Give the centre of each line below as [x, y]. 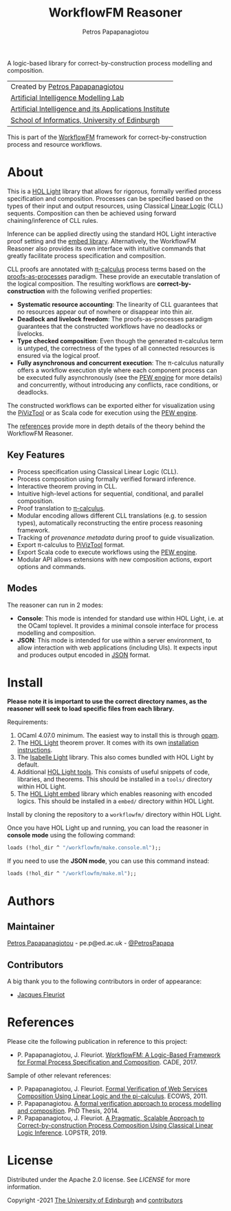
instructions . [35, 750]
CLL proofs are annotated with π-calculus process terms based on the [107, 269]
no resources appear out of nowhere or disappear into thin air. [105, 312]
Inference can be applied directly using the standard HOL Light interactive [112, 234]
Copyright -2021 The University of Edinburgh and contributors [95, 1200]
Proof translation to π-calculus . [61, 508]
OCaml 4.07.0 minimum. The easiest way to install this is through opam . [118, 736]
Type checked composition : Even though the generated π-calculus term [120, 341]
